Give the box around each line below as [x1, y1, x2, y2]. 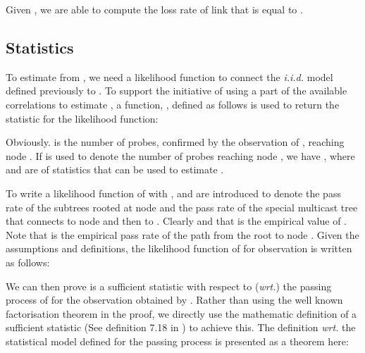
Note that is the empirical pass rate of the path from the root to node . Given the [6, 227, 359, 242]
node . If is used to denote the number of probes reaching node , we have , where [6, 148, 355, 163]
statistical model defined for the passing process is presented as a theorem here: [6, 333, 349, 348]
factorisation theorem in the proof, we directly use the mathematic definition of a [6, 306, 357, 321]
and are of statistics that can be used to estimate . [6, 162, 224, 177]
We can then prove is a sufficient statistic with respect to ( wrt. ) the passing [6, 278, 332, 293]
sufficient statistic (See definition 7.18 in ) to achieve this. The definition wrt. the [6, 320, 356, 335]
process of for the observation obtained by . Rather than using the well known [6, 292, 343, 307]
